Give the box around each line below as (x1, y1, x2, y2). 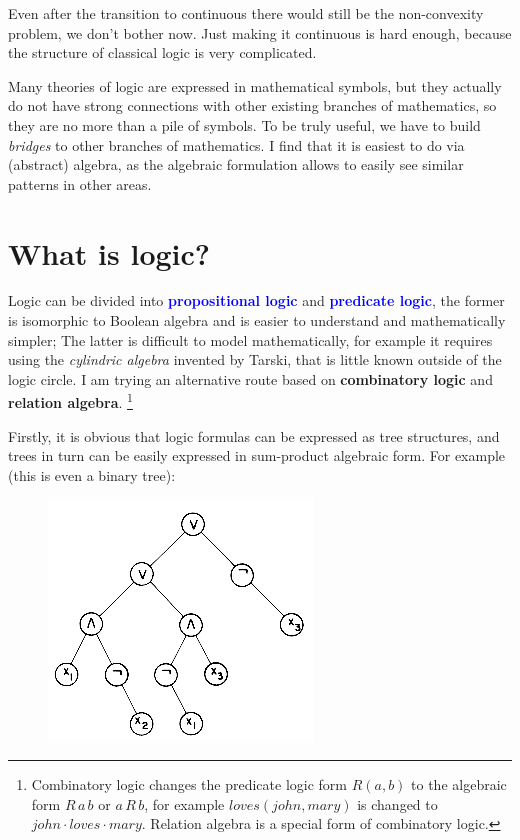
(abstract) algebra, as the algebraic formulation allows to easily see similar (8, 154, 464, 175)
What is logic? (8, 232, 211, 273)
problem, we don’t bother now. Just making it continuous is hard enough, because (8, 22, 512, 43)
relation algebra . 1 (8, 389, 133, 413)
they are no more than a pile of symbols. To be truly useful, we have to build (8, 114, 481, 135)
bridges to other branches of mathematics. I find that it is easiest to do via (8, 134, 465, 155)
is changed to (357, 793, 438, 814)
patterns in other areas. (8, 173, 152, 194)
